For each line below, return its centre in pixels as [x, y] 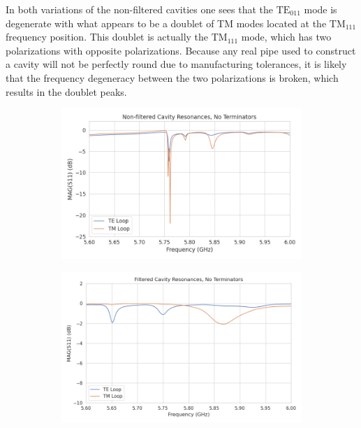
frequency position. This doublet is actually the [107, 37]
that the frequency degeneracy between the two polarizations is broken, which [172, 77]
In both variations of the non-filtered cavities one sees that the [140, 9]
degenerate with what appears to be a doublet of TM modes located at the [166, 23]
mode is [321, 9]
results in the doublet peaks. [66, 91]
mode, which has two [286, 37]
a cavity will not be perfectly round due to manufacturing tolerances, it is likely [176, 64]
